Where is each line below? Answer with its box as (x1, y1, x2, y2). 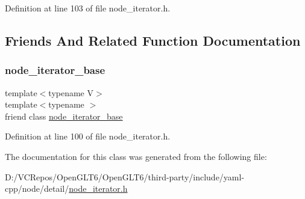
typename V (48, 86, 93, 99)
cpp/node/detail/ (5, 182, 69, 195)
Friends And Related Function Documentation (5, 31, 301, 49)
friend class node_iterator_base (5, 109, 123, 122)
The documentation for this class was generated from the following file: (5, 150, 267, 162)
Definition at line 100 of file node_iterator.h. (5, 130, 171, 142)
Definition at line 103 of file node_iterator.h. (5, 2, 171, 14)
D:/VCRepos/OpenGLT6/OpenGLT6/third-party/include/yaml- (5, 170, 245, 183)
